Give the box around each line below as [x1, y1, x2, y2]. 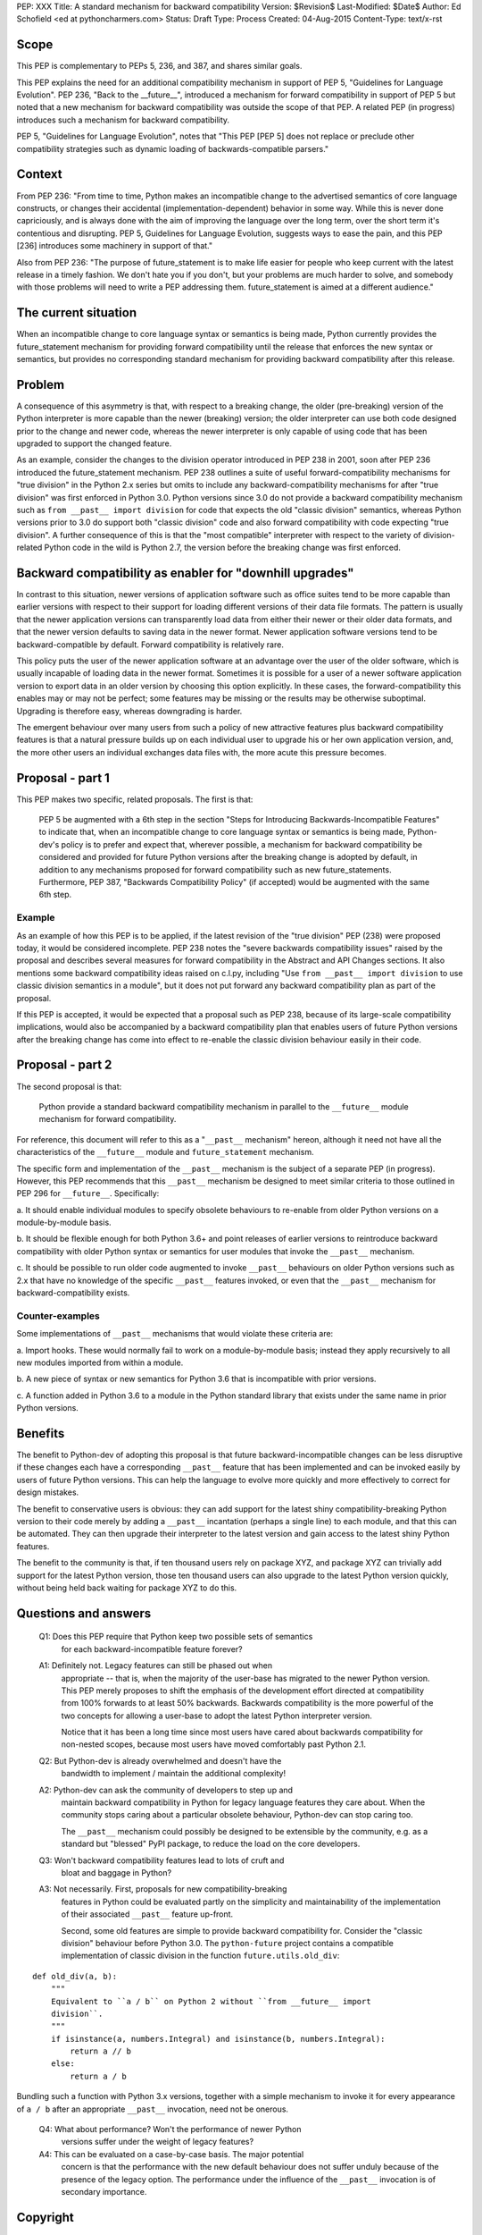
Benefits [16, 1426, 65, 1441]
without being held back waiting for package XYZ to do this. [16, 1582, 237, 1593]
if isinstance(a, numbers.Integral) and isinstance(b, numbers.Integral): [50, 2034, 386, 2044]
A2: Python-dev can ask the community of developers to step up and [38, 1784, 294, 1795]
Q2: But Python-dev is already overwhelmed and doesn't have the [38, 1755, 282, 1766]
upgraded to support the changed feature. [16, 438, 172, 449]
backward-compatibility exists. [16, 1287, 130, 1298]
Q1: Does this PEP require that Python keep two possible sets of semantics [38, 1632, 313, 1642]
